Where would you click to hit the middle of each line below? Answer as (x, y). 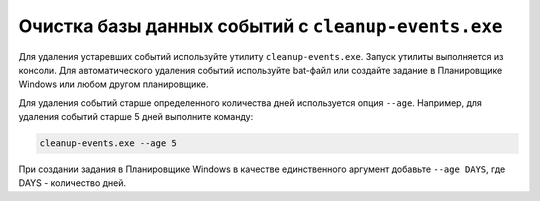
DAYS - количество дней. (72, 183)
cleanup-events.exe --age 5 (108, 143)
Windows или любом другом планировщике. (113, 84)
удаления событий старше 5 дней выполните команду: (136, 117)
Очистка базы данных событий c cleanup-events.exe (260, 26)
